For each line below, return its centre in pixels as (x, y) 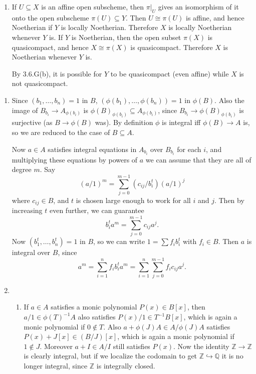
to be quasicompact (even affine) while (170, 73)
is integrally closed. (126, 366)
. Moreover (56, 346)
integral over (31, 252)
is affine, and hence (215, 17)
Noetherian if (32, 27)
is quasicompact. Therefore (172, 47)
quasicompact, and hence (50, 47)
